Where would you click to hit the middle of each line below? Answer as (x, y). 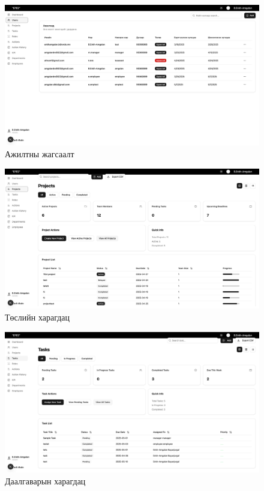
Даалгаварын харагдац (45, 480)
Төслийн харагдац (37, 317)
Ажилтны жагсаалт (40, 153)
